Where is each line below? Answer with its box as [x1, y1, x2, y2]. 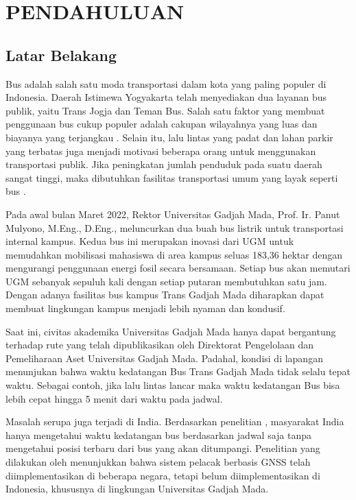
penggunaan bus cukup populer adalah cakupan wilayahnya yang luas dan [5, 117, 318, 131]
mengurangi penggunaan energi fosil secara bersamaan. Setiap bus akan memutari [5, 261, 351, 275]
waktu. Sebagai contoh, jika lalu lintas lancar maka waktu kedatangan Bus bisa [5, 378, 340, 392]
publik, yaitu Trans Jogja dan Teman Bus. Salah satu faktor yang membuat [5, 103, 325, 117]
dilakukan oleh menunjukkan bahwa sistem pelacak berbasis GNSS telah [5, 455, 311, 469]
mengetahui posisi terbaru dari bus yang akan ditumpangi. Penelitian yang [5, 441, 320, 455]
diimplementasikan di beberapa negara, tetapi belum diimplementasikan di [5, 468, 320, 482]
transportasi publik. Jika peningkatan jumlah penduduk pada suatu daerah [5, 157, 322, 171]
